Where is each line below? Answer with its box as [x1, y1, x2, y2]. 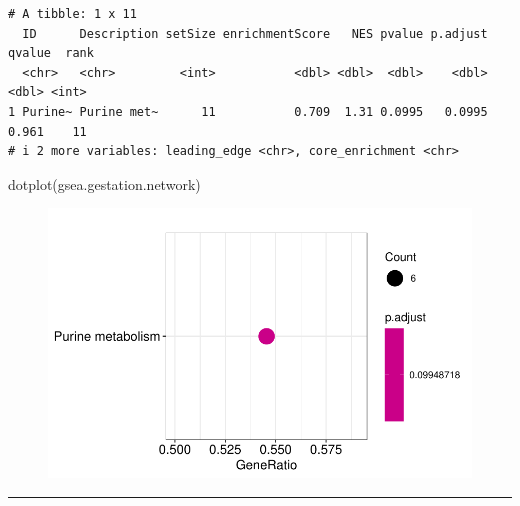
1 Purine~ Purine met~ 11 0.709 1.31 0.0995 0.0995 [8, 104, 488, 119]
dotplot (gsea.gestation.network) [8, 173, 201, 194]
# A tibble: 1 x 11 [8, 7, 137, 21]
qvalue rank [8, 46, 94, 61]
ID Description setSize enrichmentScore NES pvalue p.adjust [22, 26, 488, 41]
